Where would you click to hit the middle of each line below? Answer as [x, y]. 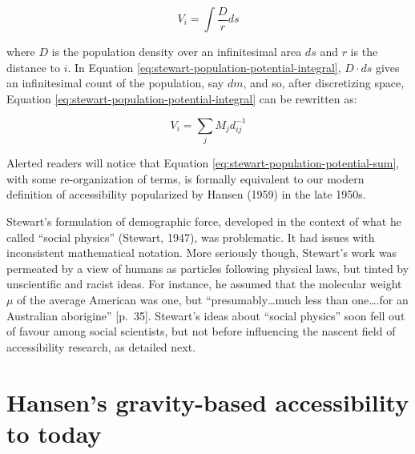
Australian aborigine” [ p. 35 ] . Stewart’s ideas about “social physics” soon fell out [206, 315]
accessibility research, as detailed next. [101, 346]
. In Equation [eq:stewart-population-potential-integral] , [204, 67]
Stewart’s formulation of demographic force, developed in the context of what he [204, 221]
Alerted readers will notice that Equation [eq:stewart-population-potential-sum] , [203, 163]
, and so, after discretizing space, [324, 83]
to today [54, 433]
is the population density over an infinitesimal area [177, 51]
